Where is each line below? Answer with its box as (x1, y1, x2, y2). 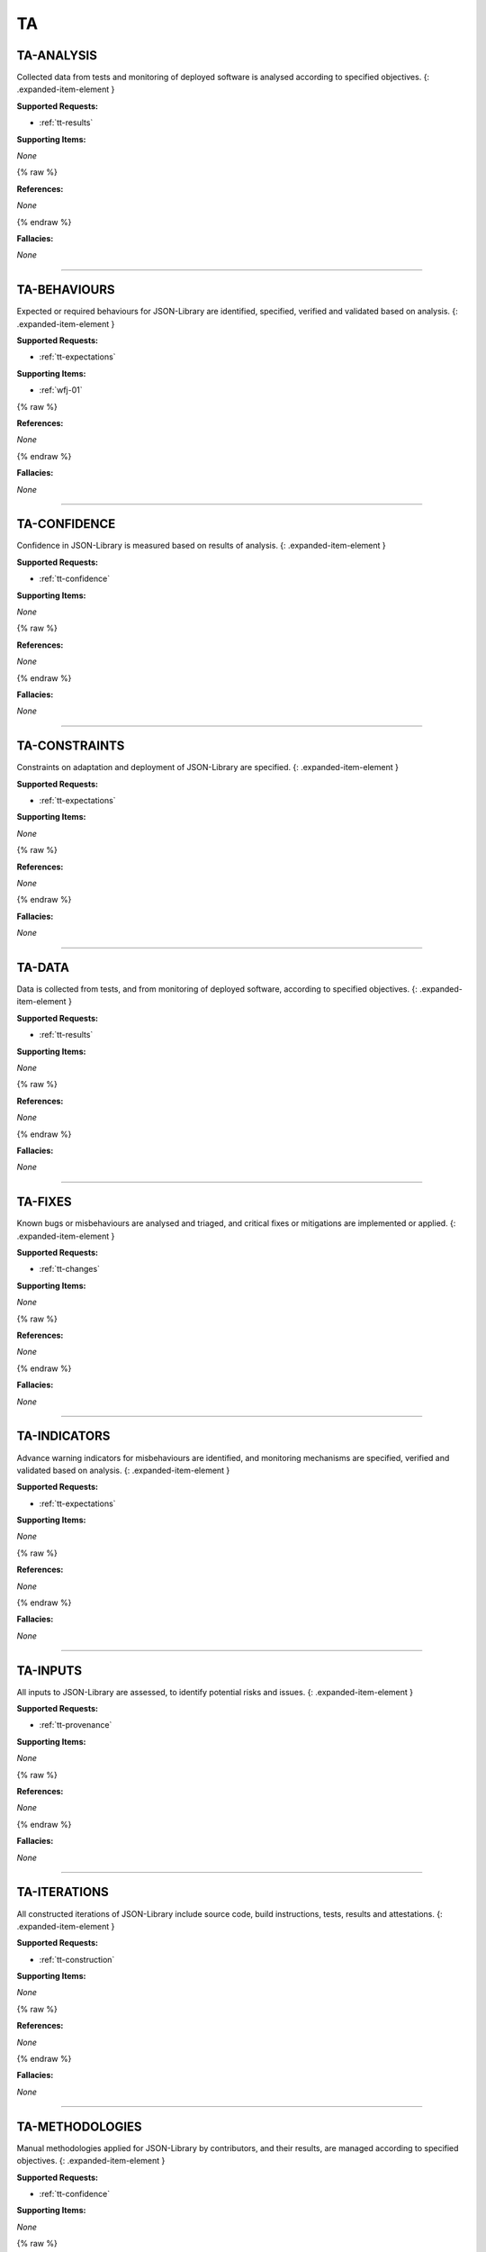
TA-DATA (16, 960, 69, 975)
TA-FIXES (16, 1194, 72, 1210)
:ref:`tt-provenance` (39, 1720, 112, 1730)
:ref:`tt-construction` (39, 1954, 115, 1965)
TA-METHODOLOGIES (16, 2119, 143, 2134)
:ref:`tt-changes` (39, 1264, 101, 1275)
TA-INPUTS (16, 1663, 83, 1678)
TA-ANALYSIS (16, 48, 98, 63)
